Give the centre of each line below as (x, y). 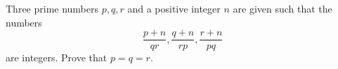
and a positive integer (174, 8)
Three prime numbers (52, 8)
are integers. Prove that (57, 58)
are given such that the (282, 8)
